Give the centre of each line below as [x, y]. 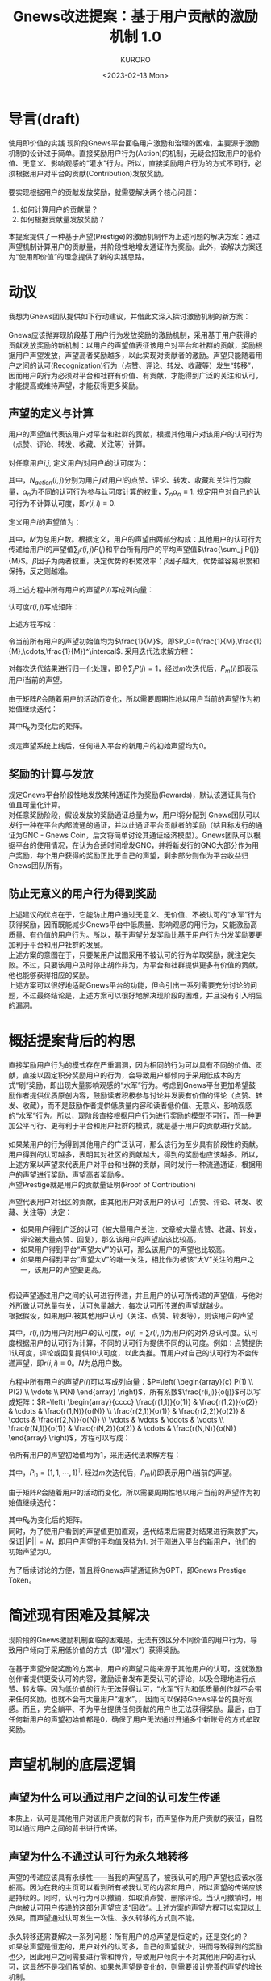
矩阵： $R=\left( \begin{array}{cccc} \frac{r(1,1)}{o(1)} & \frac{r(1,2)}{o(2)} [136, 1401]
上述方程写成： [33, 624]
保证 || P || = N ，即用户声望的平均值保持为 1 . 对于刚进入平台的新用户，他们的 [132, 1541]
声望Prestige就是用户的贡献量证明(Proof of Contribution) [102, 1184]
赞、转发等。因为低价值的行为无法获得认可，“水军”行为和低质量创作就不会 [132, 1689]
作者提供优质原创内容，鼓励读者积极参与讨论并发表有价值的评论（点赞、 [135, 1095]
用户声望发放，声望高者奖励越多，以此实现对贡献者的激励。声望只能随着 [135, 355]
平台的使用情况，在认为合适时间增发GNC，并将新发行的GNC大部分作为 [133, 845]
